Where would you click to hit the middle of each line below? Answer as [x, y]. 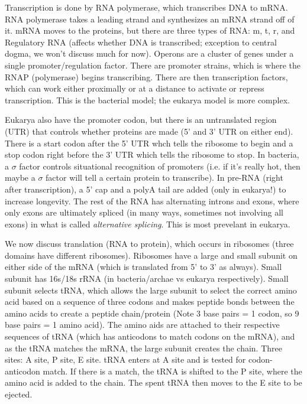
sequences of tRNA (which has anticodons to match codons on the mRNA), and [150, 336]
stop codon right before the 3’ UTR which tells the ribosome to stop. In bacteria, [152, 154]
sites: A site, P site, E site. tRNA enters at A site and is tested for [125, 359]
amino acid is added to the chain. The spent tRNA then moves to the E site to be [153, 382]
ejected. [19, 394]
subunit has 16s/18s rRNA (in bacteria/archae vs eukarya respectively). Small [147, 278]
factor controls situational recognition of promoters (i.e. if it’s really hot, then [160, 166]
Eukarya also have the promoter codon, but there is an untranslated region [141, 120]
